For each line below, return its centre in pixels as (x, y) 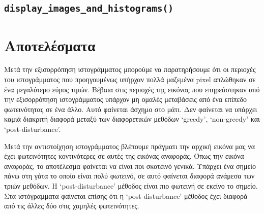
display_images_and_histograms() (89, 9)
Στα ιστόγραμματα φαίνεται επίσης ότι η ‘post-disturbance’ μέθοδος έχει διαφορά (126, 195)
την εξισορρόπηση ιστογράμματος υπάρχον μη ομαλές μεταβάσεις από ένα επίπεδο (126, 99)
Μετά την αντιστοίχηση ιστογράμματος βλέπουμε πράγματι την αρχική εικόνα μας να (129, 146)
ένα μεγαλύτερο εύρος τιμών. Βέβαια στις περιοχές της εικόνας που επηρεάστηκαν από (132, 89)
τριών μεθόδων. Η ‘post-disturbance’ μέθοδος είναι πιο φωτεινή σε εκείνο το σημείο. (131, 186)
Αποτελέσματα (50, 45)
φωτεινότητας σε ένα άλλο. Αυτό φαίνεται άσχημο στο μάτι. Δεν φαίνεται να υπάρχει (131, 109)
